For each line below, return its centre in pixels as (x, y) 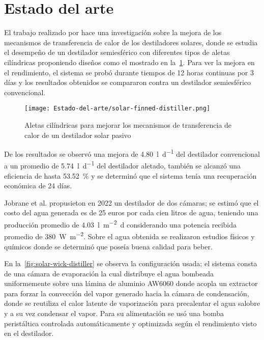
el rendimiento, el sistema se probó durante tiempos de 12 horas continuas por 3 (129, 72)
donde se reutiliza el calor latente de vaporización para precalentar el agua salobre (132, 303)
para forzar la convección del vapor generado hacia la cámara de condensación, (127, 293)
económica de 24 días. (38, 186)
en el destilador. (29, 333)
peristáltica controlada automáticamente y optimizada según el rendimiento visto (130, 323)
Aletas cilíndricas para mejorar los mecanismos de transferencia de (128, 124)
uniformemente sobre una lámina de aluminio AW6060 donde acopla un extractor (131, 283)
